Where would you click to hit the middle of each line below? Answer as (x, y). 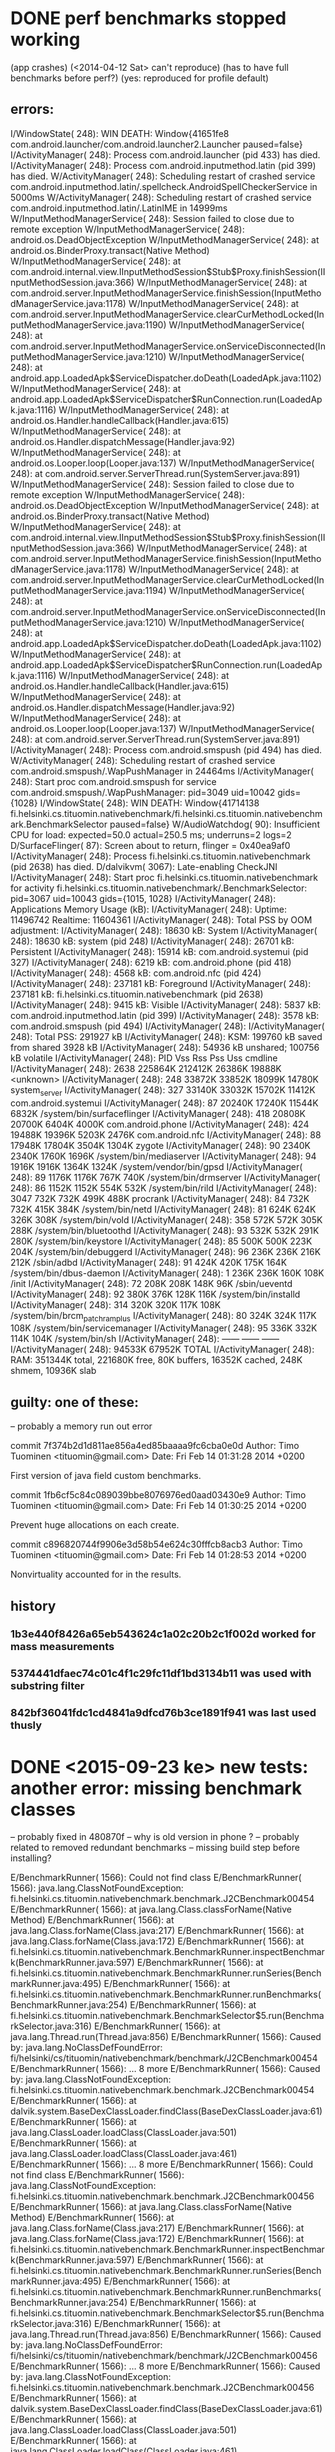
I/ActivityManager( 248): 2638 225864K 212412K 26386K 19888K (146, 1068)
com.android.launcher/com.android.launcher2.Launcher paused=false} (156, 144)
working (45, 39)
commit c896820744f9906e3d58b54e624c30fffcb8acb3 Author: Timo (156, 1544)
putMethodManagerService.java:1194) (88, 590)
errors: (32, 109)
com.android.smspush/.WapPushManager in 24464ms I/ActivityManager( (162, 771)
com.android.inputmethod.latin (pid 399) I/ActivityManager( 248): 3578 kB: (165, 1015)
